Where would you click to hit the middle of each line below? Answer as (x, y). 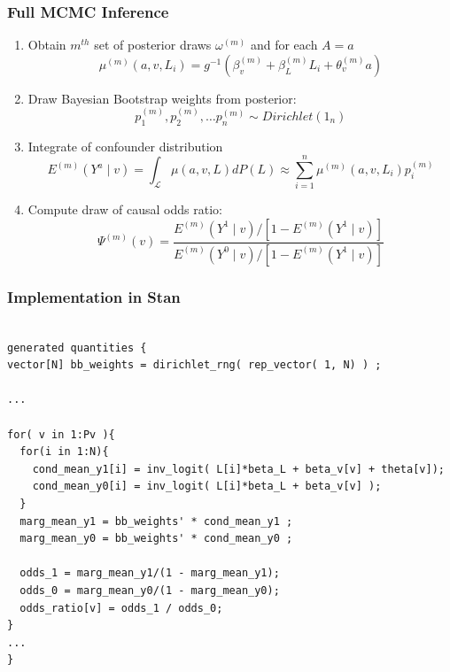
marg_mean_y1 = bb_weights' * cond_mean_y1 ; (156, 521)
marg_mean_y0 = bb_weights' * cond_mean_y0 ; (156, 539)
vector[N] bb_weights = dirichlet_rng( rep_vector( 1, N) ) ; (194, 365)
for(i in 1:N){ (64, 452)
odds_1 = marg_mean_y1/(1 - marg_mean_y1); (150, 573)
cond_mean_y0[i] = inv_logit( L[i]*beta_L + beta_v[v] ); (207, 487)
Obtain (47, 45)
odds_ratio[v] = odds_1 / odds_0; (121, 608)
